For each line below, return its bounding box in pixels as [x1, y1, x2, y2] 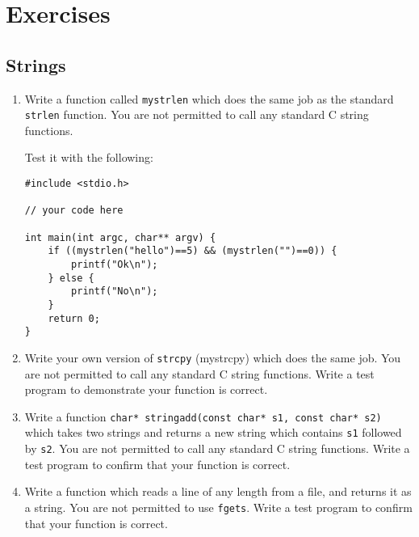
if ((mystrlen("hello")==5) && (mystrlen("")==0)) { [48, 245, 337, 257]
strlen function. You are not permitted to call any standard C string [24, 106, 369, 123]
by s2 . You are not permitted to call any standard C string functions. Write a [24, 440, 410, 457]
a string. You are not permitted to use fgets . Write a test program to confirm [24, 498, 413, 515]
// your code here [24, 205, 124, 217]
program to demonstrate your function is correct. [24, 381, 268, 398]
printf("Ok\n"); [71, 259, 158, 271]
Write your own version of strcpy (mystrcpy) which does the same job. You [24, 349, 401, 366]
